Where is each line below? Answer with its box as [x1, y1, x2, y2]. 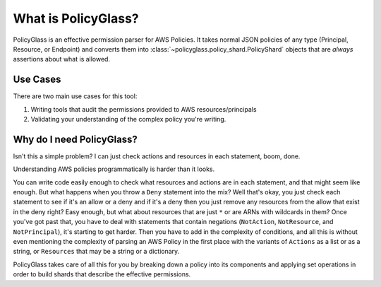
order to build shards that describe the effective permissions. [13, 270, 191, 279]
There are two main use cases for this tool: [13, 92, 138, 100]
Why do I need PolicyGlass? [13, 133, 138, 145]
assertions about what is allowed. [13, 55, 111, 64]
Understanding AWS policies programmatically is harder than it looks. [13, 165, 215, 173]
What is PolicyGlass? [13, 11, 139, 26]
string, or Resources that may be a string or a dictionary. [13, 247, 180, 256]
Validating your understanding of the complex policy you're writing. [30, 115, 226, 124]
